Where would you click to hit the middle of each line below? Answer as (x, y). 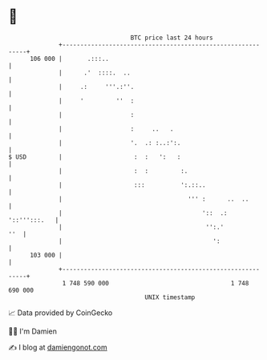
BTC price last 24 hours (172, 38)
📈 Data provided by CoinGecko (61, 313)
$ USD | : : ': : (95, 157)
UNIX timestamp (170, 297)
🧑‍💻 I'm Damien (33, 331)
